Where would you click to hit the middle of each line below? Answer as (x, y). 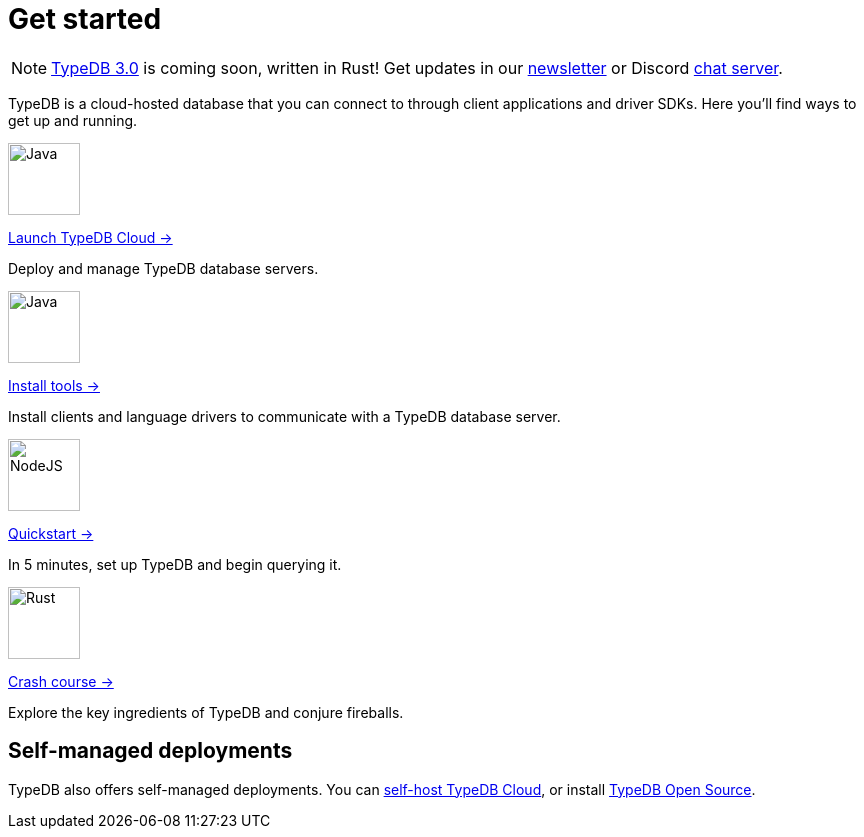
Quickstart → (51, 533)
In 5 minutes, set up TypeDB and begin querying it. (175, 564)
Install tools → (54, 385)
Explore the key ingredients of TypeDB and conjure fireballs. (206, 712)
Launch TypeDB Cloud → (90, 237)
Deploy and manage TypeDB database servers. (163, 268)
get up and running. (73, 120)
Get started (85, 19)
